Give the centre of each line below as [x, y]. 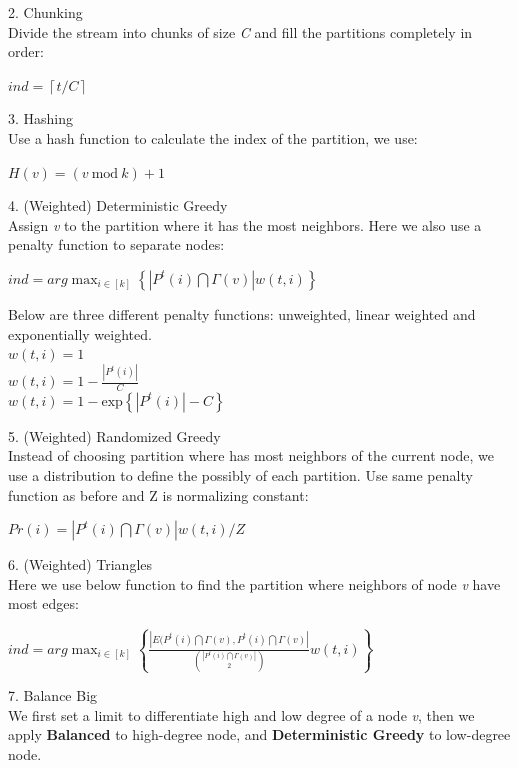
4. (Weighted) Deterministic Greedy [118, 205]
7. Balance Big [53, 695]
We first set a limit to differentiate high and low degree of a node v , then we [241, 714]
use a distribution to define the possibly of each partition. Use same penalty [240, 475]
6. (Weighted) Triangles [80, 564]
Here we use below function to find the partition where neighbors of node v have [254, 583]
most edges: [43, 603]
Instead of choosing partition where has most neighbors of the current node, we [251, 455]
